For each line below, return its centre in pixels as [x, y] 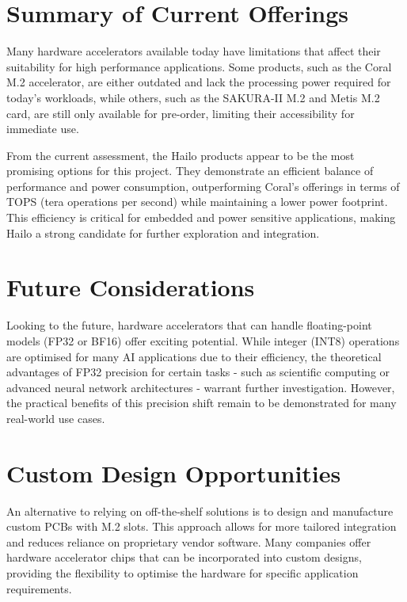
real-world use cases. [56, 418]
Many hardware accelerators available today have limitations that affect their [194, 51]
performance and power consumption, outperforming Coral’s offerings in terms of [203, 186]
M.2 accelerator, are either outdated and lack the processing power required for [199, 82]
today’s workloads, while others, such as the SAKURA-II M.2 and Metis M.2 [193, 97]
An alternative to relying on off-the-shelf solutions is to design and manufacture [200, 511]
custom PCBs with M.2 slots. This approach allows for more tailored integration [202, 526]
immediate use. [43, 129]
